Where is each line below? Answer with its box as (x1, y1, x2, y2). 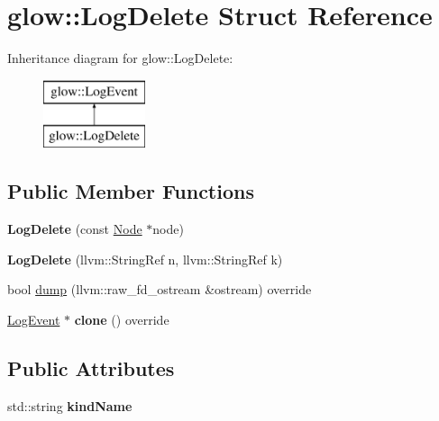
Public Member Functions (7, 177, 254, 205)
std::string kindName (7, 396, 133, 415)
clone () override (74, 309, 169, 328)
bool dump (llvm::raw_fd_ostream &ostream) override (7, 280, 312, 299)
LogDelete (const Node (7, 219, 142, 238)
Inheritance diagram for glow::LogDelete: (7, 49, 233, 67)
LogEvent (7, 309, 60, 328)
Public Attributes (7, 354, 175, 381)
